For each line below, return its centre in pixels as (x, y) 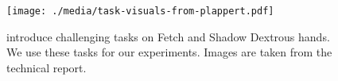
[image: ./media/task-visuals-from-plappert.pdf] (140, 11)
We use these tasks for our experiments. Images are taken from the (169, 52)
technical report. (47, 67)
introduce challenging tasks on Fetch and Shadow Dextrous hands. (168, 36)
